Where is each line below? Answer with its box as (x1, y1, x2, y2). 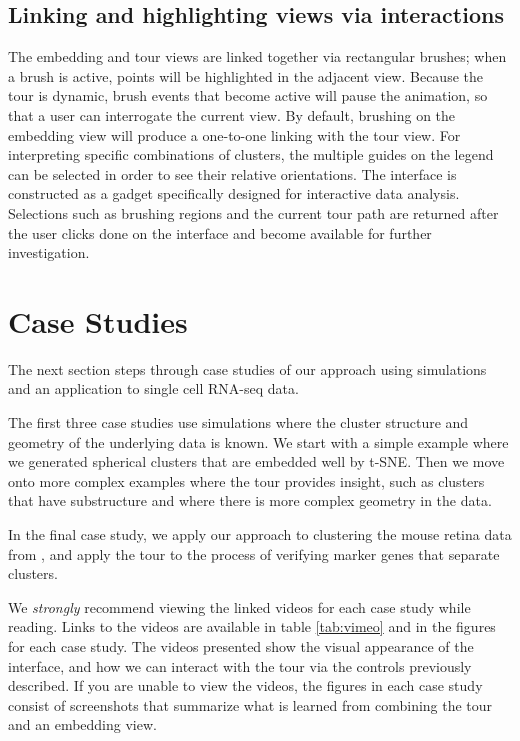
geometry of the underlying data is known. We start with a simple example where (8, 431, 509, 452)
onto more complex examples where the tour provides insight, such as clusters (8, 470, 485, 491)
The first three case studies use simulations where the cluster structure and (8, 412, 469, 433)
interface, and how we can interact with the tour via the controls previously (8, 655, 472, 676)
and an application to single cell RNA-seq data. (8, 378, 299, 399)
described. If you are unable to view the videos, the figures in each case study (8, 675, 483, 696)
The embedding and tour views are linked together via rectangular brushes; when (8, 46, 507, 67)
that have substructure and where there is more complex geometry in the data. (8, 490, 492, 511)
